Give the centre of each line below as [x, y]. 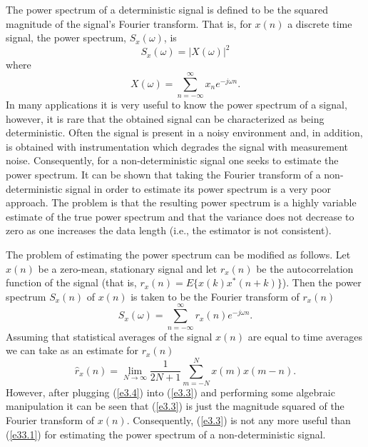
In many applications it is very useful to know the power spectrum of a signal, [177, 105]
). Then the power [322, 282]
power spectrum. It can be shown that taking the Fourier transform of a [163, 175]
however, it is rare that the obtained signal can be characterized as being [165, 118]
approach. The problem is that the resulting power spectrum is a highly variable [181, 202]
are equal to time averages [305, 336]
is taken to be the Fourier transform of [215, 296]
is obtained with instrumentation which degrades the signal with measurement [177, 146]
